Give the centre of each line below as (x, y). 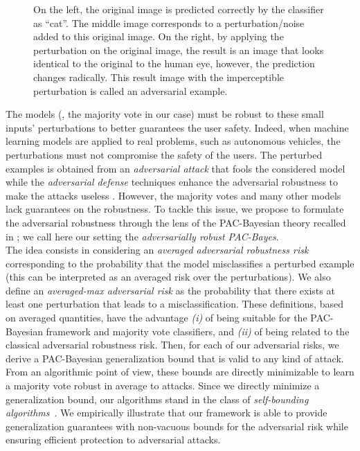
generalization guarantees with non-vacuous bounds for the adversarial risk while (177, 426)
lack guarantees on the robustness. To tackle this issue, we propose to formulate (175, 209)
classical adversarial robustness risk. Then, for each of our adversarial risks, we (172, 345)
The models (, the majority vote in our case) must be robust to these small (165, 114)
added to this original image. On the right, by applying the (159, 36)
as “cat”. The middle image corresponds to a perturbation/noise (169, 23)
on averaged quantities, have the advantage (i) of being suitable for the (156, 318)
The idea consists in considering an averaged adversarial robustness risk (157, 250)
